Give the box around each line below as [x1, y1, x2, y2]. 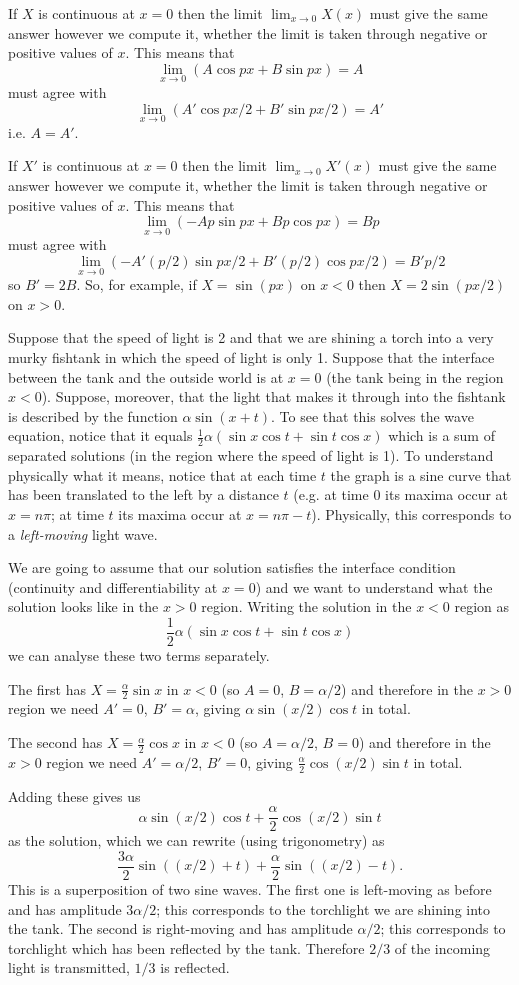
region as [454, 596, 510, 617]
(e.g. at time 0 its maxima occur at [293, 484, 509, 505]
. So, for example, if [76, 274, 197, 295]
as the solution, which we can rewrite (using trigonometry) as [8, 830, 385, 851]
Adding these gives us [8, 785, 141, 806]
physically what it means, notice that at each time [8, 464, 317, 485]
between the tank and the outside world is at [8, 366, 284, 387]
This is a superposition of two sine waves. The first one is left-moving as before [8, 879, 492, 899]
